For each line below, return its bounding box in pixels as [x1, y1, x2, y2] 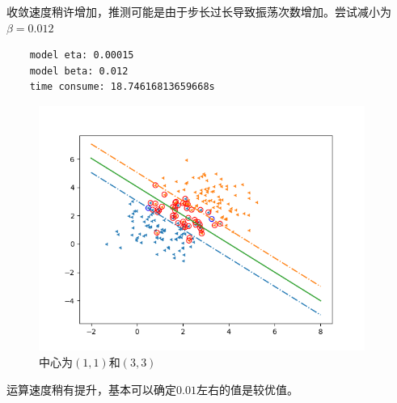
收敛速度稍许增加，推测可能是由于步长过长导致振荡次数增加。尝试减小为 [6, 3, 391, 19]
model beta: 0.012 [29, 65, 129, 77]
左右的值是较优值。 [196, 380, 298, 397]
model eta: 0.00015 [29, 49, 134, 62]
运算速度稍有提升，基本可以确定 [6, 380, 176, 397]
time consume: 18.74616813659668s [29, 81, 215, 93]
